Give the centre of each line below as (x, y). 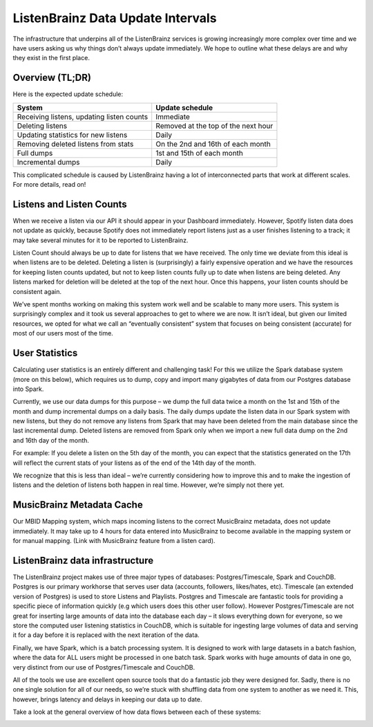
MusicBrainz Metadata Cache (78, 505)
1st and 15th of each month (199, 153)
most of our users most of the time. (63, 333)
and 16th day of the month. (51, 440)
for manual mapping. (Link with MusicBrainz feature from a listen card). (114, 541)
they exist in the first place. (51, 58)
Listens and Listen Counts (70, 204)
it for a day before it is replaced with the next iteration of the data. (106, 635)
